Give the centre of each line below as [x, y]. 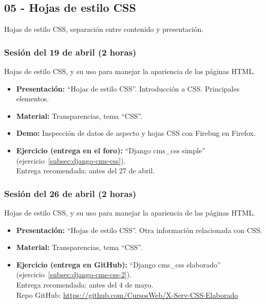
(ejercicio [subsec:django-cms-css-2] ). [74, 274]
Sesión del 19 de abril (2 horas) [70, 52]
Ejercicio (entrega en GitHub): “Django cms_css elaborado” [118, 264]
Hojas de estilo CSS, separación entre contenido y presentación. [104, 29]
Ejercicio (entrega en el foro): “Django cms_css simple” [111, 150]
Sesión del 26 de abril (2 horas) [70, 193]
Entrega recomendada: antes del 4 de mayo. [85, 284]
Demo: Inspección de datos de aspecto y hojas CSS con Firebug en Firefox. [136, 133]
